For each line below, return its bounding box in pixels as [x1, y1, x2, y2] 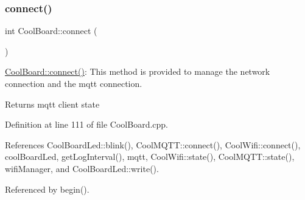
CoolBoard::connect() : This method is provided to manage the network [5, 65, 270, 78]
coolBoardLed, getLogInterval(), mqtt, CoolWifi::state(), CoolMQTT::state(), [5, 150, 295, 163]
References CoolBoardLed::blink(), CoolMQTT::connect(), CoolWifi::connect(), [5, 138, 301, 151]
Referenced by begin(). [5, 182, 89, 195]
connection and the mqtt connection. [5, 77, 142, 89]
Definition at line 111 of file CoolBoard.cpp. [5, 118, 169, 131]
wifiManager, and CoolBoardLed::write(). [5, 162, 159, 174]
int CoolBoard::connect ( [5, 24, 97, 37]
